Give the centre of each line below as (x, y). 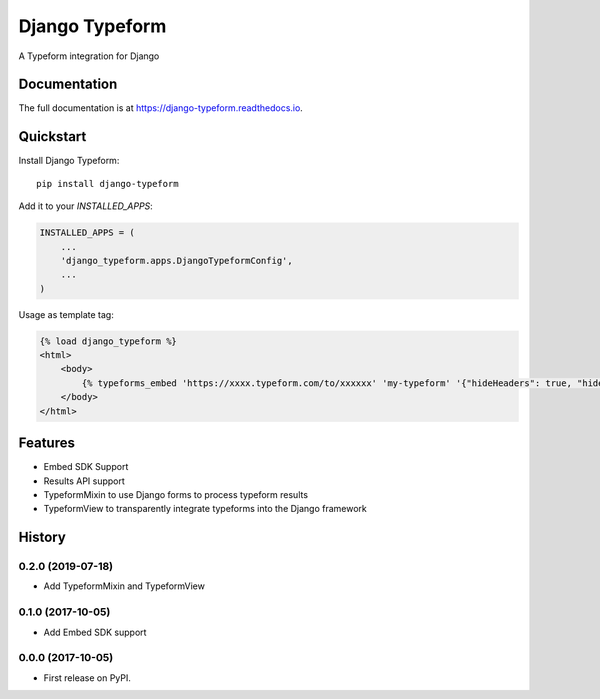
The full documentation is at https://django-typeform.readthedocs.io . (161, 108)
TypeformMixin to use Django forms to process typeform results (176, 494)
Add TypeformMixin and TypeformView (124, 586)
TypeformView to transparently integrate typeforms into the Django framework (205, 509)
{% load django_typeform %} (108, 341)
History (42, 537)
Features (46, 443)
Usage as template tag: (66, 314)
